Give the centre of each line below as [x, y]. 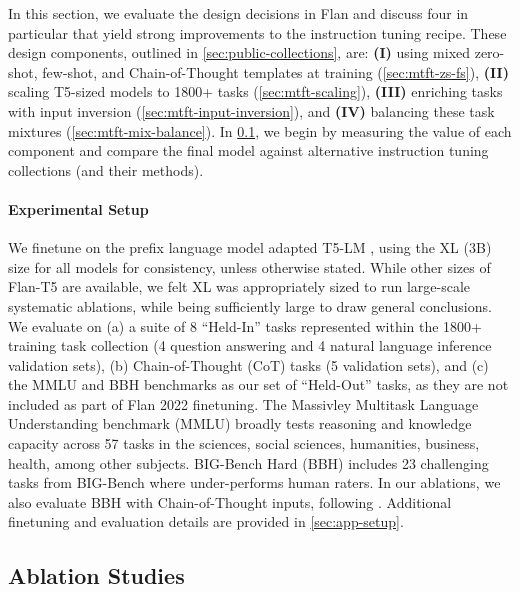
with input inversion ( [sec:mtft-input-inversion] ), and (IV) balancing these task [251, 110]
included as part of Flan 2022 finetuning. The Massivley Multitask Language [243, 403]
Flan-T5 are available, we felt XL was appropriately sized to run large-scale [239, 286]
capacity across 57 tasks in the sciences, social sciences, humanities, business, [244, 443]
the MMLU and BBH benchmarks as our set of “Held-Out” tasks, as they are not [258, 384]
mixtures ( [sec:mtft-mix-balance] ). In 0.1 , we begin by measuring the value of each [260, 130]
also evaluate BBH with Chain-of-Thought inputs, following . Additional [230, 501]
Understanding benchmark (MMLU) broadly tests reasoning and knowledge [240, 423]
